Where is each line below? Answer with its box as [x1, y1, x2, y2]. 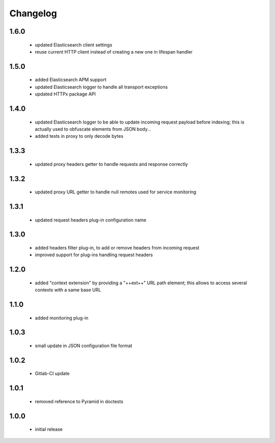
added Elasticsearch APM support [35, 77, 106, 83]
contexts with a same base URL [35, 287, 101, 293]
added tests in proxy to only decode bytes [35, 133, 124, 139]
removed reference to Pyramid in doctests [35, 398, 123, 404]
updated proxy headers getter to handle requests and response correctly [35, 161, 188, 167]
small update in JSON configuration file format [35, 342, 132, 349]
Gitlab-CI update [35, 371, 70, 377]
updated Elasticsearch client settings [35, 41, 113, 48]
